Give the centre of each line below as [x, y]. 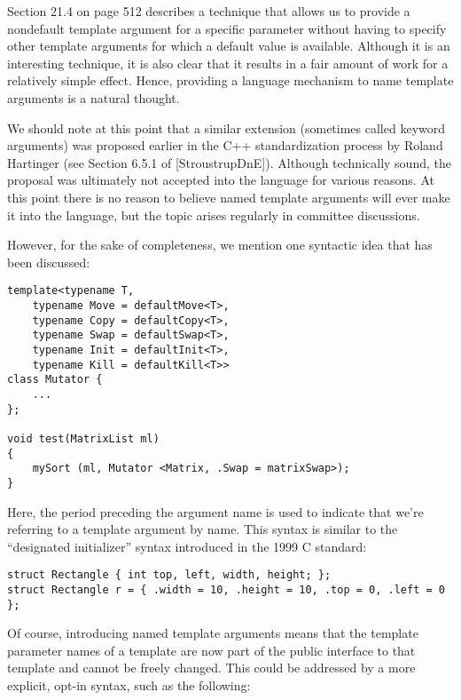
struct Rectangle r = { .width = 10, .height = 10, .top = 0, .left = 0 [226, 589]
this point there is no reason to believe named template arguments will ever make [229, 197]
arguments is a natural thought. [94, 97]
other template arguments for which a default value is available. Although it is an [229, 46]
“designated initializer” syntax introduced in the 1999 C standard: [187, 546]
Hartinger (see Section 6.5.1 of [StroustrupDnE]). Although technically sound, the [229, 162]
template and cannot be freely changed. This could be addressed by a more [211, 668]
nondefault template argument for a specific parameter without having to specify [227, 28]
